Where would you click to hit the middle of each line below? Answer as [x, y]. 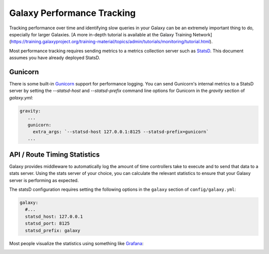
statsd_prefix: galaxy [53, 230]
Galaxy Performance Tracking [72, 13]
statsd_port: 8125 [47, 223]
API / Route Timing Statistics [54, 154]
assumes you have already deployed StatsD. [55, 58]
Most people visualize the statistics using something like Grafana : [76, 243]
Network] [202, 34]
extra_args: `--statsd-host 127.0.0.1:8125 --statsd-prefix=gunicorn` [121, 131]
